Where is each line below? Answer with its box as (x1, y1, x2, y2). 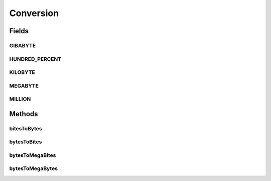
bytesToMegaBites (9, 151, 56, 158)
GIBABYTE (9, 42, 36, 49)
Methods (9, 110, 38, 118)
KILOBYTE (9, 69, 35, 76)
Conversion (9, 8, 59, 19)
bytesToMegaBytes (9, 165, 58, 172)
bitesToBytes (9, 125, 42, 132)
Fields (9, 27, 29, 35)
